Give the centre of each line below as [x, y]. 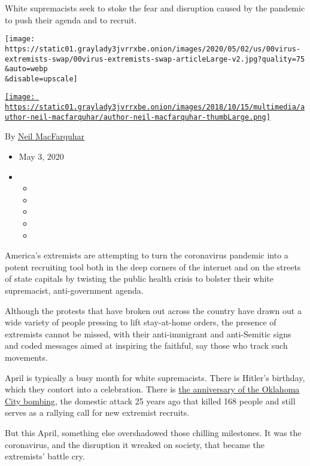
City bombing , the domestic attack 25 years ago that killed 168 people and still [150, 400]
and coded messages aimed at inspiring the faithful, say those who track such [146, 345]
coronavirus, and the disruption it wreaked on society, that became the [135, 444]
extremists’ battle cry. [45, 456]
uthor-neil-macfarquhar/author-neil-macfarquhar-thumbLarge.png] [138, 117]
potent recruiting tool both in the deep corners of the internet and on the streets [153, 266]
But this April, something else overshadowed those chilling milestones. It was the [153, 432]
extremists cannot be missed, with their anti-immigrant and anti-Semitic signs [148, 333]
